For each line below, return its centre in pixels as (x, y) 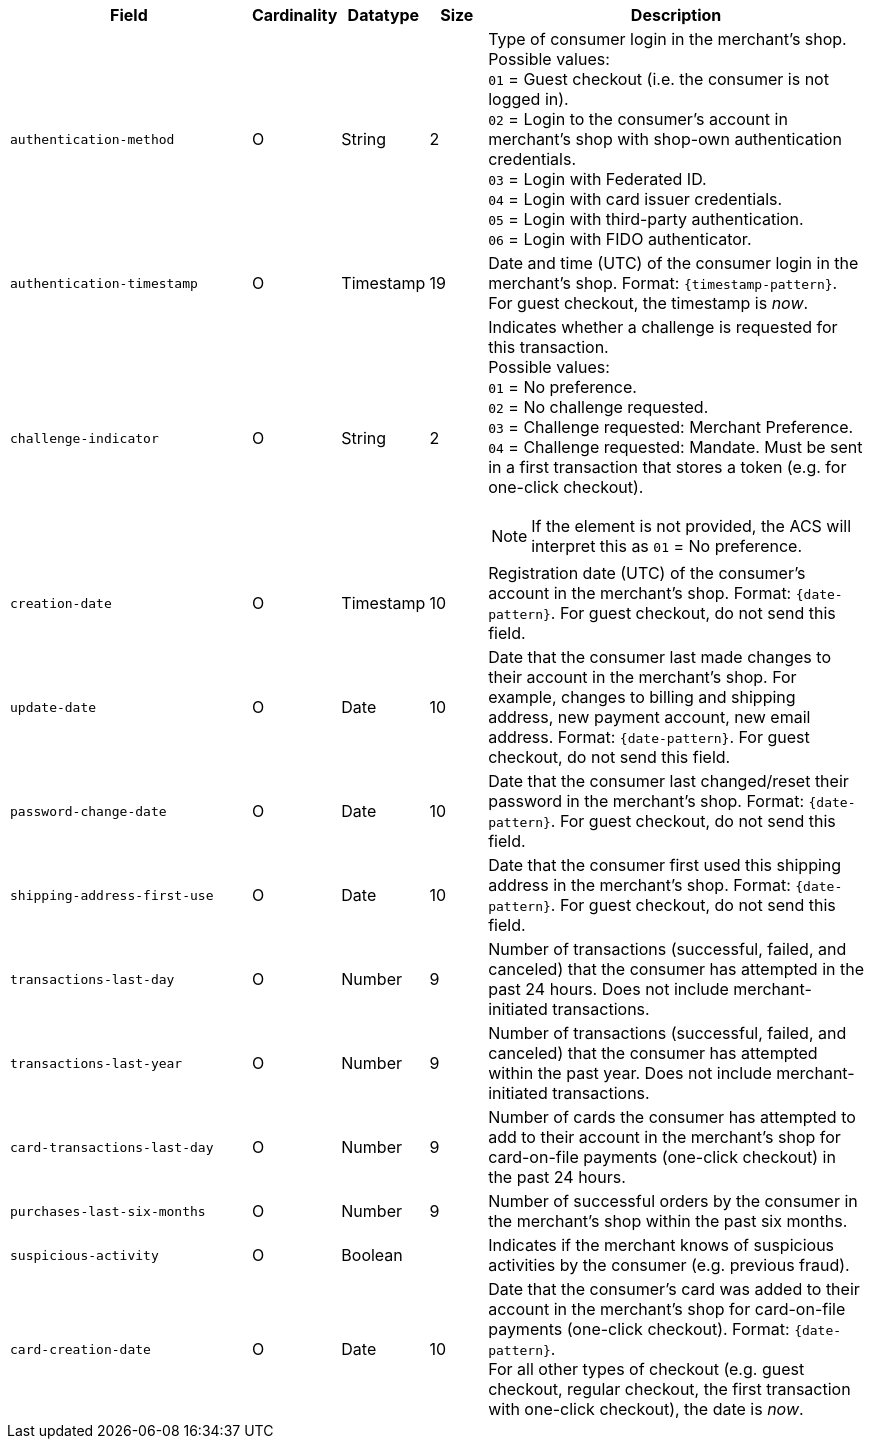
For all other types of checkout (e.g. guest (646, 1369)
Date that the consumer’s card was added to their (674, 1289)
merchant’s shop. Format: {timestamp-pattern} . (663, 283)
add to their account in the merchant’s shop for (664, 1137)
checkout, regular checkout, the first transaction (669, 1389)
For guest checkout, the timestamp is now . (648, 303)
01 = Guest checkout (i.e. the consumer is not (658, 79)
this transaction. (548, 347)
